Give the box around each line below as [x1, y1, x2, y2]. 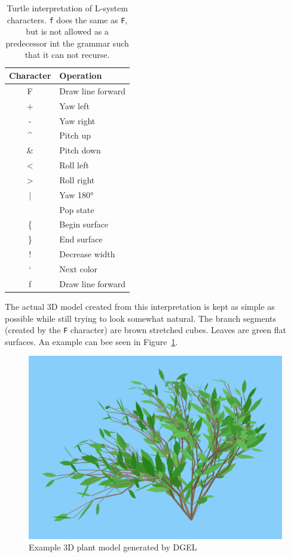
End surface [59, 233, 103, 245]
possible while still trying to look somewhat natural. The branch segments [5, 312, 277, 324]
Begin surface [59, 218, 109, 230]
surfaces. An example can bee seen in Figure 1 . [5, 335, 178, 347]
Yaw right [59, 114, 96, 127]
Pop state [59, 203, 94, 216]
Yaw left [59, 99, 90, 112]
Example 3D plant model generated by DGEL [29, 541, 197, 553]
